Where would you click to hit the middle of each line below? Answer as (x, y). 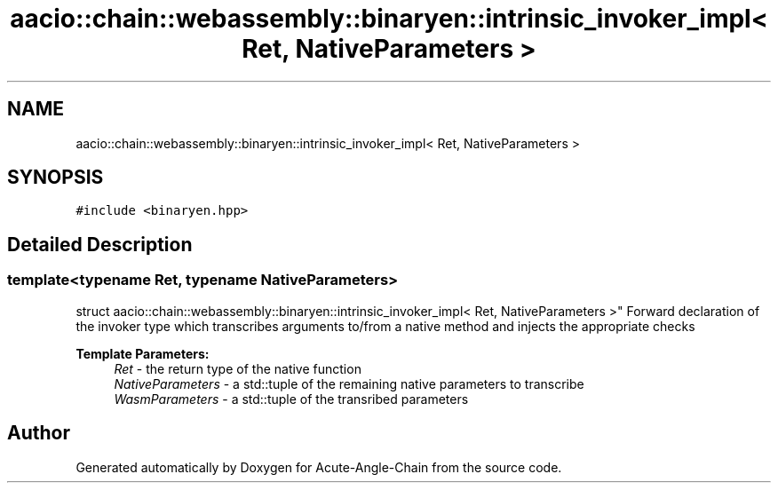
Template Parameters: (143, 353)
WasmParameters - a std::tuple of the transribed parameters (291, 399)
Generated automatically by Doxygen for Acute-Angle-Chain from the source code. (319, 467)
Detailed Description (100, 244)
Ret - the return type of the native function (238, 368)
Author (39, 433)
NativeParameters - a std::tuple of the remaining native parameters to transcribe (349, 383)
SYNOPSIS (56, 178)
